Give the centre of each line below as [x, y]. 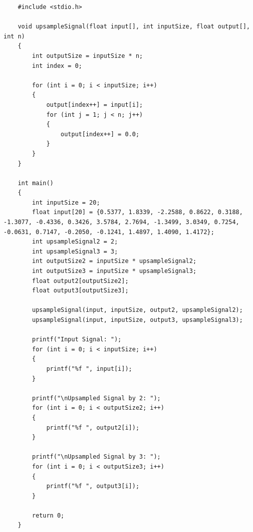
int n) [14, 36]
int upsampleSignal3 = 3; [75, 251]
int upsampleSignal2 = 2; [75, 242]
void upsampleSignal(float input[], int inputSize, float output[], [134, 27]
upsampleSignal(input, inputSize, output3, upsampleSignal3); [137, 320]
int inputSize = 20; [66, 202]
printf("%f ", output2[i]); [93, 427]
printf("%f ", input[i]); [89, 369]
